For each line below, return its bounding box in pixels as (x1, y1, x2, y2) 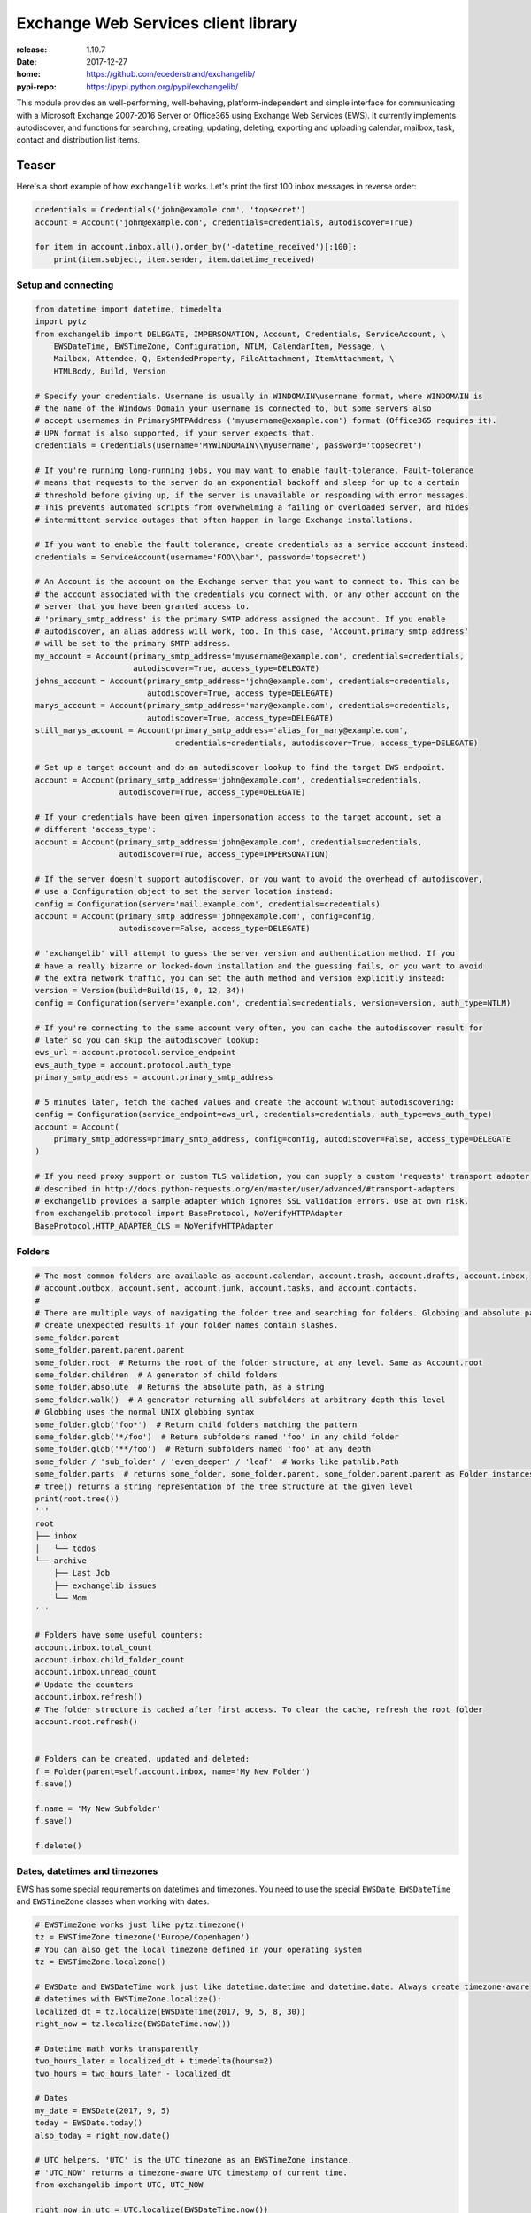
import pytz (35, 317, 88, 327)
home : (16, 69, 42, 80)
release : (16, 44, 48, 55)
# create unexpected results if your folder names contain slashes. (35, 1320, 339, 1330)
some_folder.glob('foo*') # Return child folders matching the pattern (35, 1419, 358, 1430)
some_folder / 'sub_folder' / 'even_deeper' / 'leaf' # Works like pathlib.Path (35, 1456, 400, 1467)
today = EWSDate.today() (35, 2118, 143, 2128)
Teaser (16, 158, 57, 173)
